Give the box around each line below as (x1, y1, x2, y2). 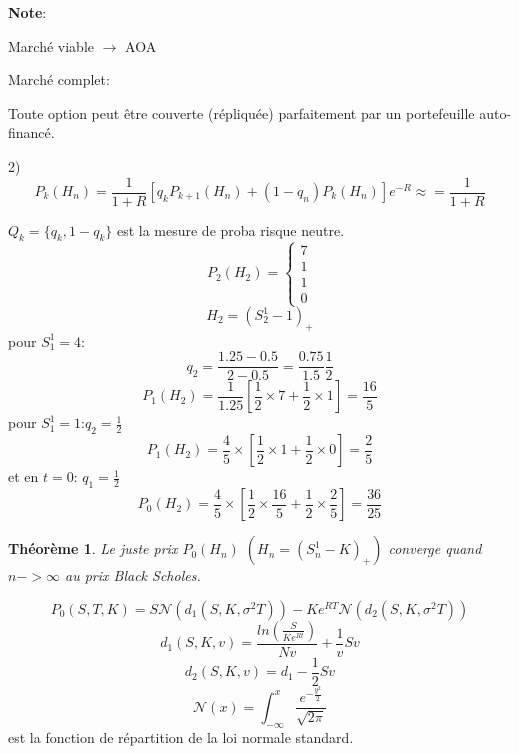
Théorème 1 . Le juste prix (8, 538, 178, 559)
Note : (8, 2, 47, 22)
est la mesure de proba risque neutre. (116, 219, 345, 240)
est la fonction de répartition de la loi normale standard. (8, 726, 354, 747)
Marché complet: (8, 69, 110, 90)
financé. (8, 122, 55, 143)
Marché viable (8, 35, 94, 56)
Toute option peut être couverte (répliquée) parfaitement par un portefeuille (8, 102, 475, 123)
